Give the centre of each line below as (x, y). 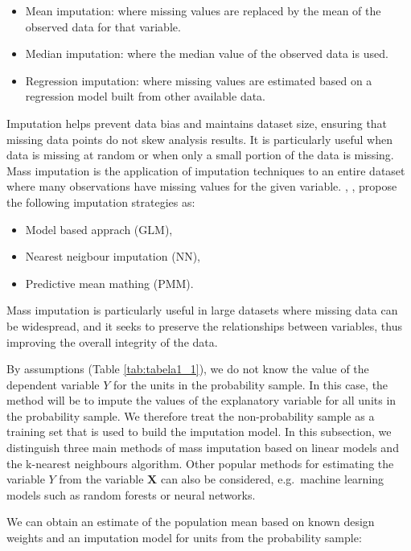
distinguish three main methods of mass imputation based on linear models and (203, 448)
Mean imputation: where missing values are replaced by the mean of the (203, 10)
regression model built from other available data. (146, 96)
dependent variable (53, 384)
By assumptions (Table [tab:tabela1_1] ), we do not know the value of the (188, 369)
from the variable (101, 479)
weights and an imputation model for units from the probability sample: (184, 538)
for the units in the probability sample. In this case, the (251, 384)
